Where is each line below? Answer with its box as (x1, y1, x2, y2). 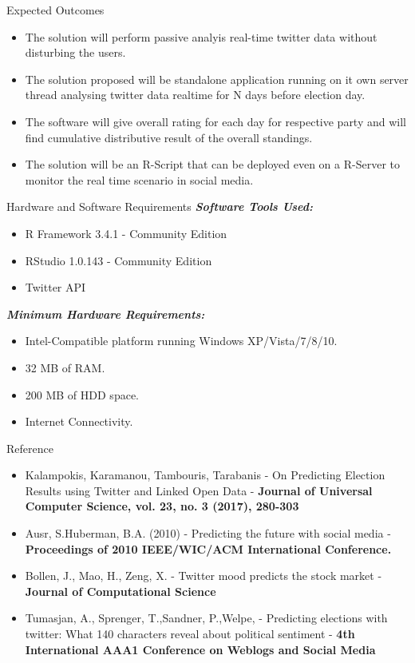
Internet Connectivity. (25, 413, 133, 430)
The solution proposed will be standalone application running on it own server (25, 70, 409, 87)
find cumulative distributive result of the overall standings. (25, 129, 313, 145)
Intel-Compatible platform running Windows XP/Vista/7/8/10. (25, 332, 338, 349)
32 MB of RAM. (25, 359, 105, 375)
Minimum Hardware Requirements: (6, 305, 205, 322)
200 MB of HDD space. (25, 386, 139, 403)
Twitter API (25, 279, 86, 296)
